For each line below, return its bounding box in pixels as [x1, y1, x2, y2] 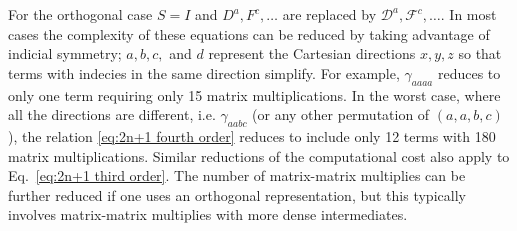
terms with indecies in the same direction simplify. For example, [8, 62, 400, 83]
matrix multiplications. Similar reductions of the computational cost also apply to [8, 145, 510, 166]
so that [458, 43, 502, 64]
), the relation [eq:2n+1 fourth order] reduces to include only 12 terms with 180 [8, 125, 496, 146]
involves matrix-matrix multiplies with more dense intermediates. [8, 204, 408, 225]
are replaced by [282, 4, 377, 24]
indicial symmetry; [8, 43, 122, 64]
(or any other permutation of [252, 104, 430, 125]
